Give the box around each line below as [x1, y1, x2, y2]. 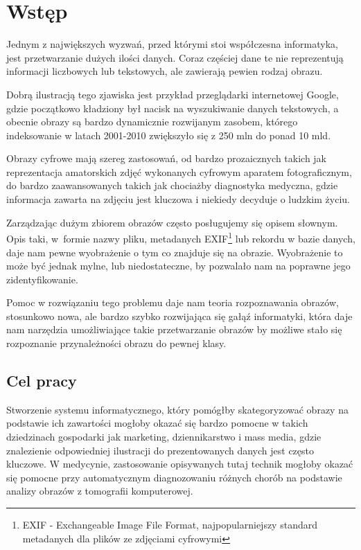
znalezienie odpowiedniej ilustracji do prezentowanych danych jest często [6, 443, 315, 457]
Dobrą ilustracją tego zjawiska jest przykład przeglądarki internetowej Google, [6, 87, 339, 101]
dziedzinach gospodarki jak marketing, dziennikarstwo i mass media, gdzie [6, 429, 322, 444]
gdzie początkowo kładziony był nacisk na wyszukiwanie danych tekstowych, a [6, 100, 339, 115]
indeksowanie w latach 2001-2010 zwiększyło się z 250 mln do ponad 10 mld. [6, 127, 331, 142]
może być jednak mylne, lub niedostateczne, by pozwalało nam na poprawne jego [6, 258, 351, 273]
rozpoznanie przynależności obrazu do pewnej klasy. [6, 336, 227, 351]
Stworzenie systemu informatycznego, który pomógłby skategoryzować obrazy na [6, 402, 349, 416]
